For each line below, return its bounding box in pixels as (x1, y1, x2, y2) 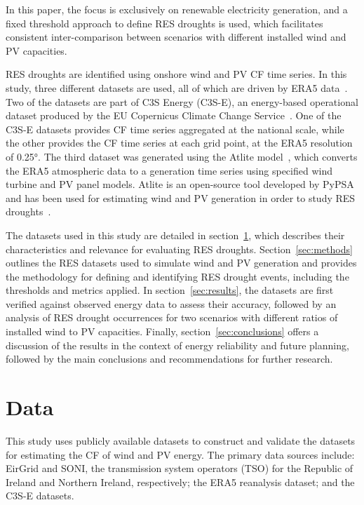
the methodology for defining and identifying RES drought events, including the (6, 269, 349, 283)
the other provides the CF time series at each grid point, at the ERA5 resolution (6, 135, 353, 150)
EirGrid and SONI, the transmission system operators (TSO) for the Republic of (6, 461, 353, 476)
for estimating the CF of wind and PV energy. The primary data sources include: (6, 447, 355, 462)
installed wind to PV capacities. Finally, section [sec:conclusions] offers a (6, 324, 319, 339)
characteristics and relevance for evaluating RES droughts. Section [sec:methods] (6, 241, 353, 256)
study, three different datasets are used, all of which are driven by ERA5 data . (6, 80, 348, 95)
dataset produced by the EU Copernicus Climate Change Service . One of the (6, 108, 342, 123)
